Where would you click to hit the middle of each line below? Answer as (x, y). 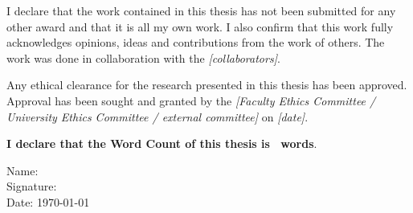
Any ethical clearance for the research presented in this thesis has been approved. (207, 85)
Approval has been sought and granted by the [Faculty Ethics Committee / (191, 100)
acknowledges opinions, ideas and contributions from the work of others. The (196, 42)
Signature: (32, 186)
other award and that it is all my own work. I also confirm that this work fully (200, 26)
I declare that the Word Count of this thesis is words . (162, 143)
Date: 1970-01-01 (48, 201)
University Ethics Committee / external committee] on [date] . (157, 116)
